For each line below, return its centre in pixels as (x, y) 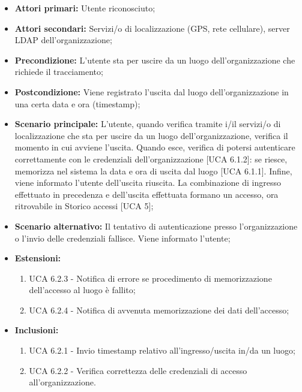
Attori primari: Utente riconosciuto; (85, 8)
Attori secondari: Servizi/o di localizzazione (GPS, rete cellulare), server (152, 28)
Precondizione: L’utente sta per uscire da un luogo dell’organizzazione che (155, 60)
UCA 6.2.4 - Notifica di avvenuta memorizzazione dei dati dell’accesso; (159, 310)
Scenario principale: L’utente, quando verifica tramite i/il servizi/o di (148, 124)
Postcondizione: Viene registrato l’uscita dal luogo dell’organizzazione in (152, 91)
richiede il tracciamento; (59, 72)
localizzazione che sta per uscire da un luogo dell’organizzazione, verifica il (151, 135)
